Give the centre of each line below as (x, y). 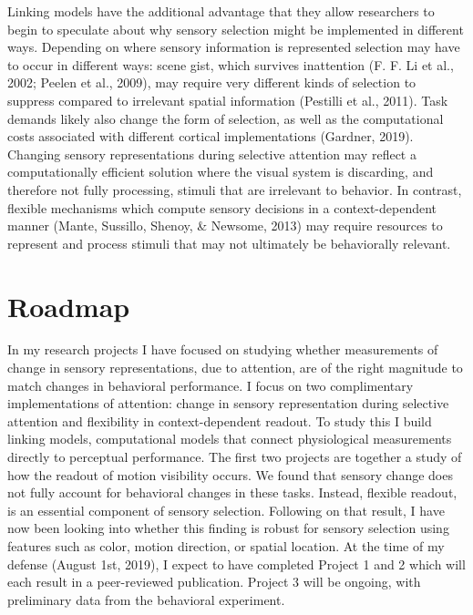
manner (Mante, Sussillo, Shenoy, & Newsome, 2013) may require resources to (225, 225)
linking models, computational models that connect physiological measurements (230, 439)
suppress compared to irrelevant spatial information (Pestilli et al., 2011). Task (228, 100)
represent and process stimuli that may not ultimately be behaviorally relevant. (229, 243)
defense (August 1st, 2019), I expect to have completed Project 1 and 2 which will (236, 564)
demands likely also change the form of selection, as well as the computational (226, 118)
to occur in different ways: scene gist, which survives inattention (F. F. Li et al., (231, 64)
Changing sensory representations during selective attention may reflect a (212, 154)
